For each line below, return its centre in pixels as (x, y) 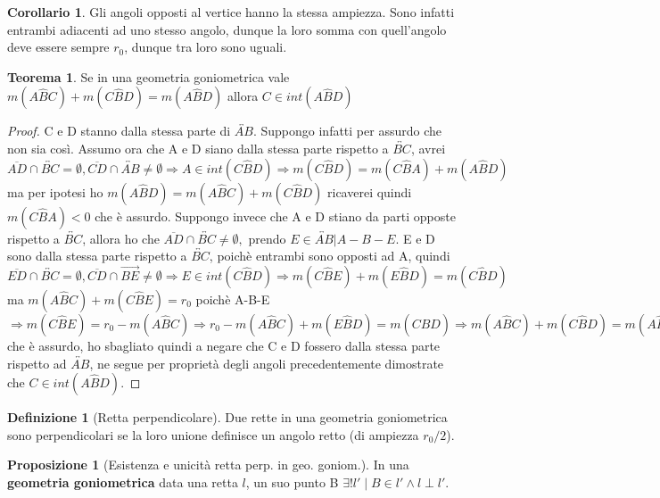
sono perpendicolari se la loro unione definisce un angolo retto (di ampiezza (213, 434)
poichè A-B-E (233, 299)
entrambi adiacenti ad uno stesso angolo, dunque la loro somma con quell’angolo (227, 29)
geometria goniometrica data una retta (123, 481)
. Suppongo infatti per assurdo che (347, 131)
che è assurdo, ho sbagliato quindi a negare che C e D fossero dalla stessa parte (224, 345)
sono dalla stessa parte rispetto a (97, 256)
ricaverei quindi (370, 191)
